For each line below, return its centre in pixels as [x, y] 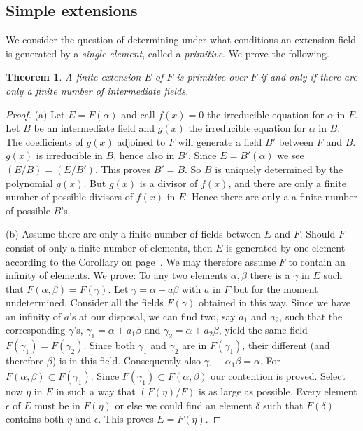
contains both [35, 419]
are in [194, 345]
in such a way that [96, 391]
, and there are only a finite [287, 183]
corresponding [36, 330]
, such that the [311, 316]
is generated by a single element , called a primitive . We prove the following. [168, 53]
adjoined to [141, 141]
